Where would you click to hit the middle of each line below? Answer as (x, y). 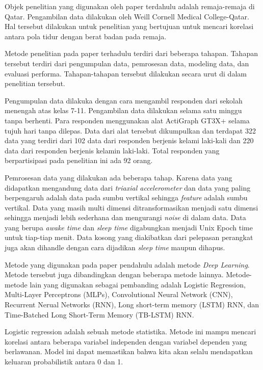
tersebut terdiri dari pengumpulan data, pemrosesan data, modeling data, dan (127, 63)
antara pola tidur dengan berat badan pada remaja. (86, 36)
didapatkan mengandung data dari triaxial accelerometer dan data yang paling (128, 187)
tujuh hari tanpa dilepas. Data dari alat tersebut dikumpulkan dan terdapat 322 (130, 130)
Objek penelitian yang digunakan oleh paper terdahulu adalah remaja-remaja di (130, 6)
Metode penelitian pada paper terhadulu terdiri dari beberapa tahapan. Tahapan (131, 53)
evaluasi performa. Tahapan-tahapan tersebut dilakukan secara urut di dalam (126, 73)
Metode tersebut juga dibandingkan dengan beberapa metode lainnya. (114, 274)
